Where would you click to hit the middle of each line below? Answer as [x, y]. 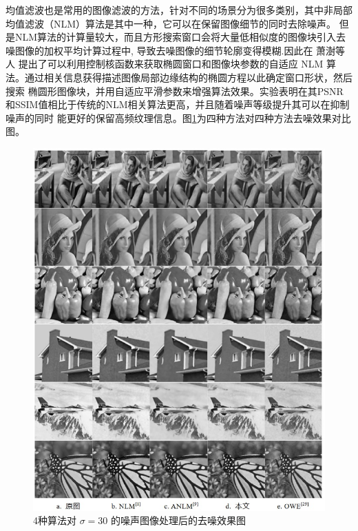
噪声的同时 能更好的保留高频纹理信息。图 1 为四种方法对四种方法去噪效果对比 [178, 117]
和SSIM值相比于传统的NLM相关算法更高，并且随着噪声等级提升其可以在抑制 [178, 104]
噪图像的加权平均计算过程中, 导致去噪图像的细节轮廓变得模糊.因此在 [159, 50]
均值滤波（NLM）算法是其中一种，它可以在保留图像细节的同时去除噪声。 [171, 23]
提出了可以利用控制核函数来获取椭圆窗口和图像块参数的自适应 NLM [171, 64]
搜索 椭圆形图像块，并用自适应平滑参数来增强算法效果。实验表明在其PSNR [175, 91]
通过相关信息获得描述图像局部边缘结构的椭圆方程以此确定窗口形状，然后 [188, 77]
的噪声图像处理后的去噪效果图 [178, 520]
